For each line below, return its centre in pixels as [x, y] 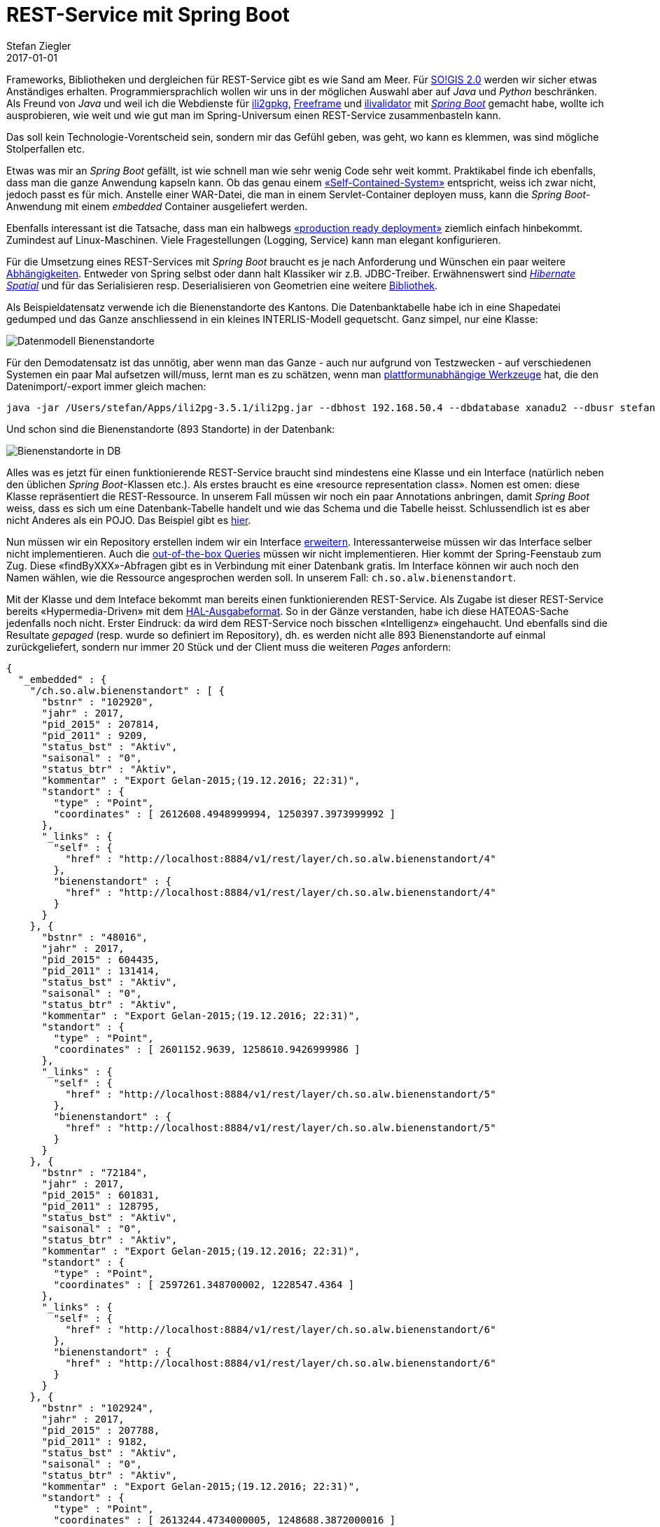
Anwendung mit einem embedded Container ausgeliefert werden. [157, 206]
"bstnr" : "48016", [95, 937]
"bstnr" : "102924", [98, 1408]
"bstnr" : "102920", [98, 702]
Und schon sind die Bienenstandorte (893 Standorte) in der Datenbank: [171, 429]
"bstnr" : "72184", [95, 1172]
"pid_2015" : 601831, [101, 1195]
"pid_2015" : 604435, [101, 959]
